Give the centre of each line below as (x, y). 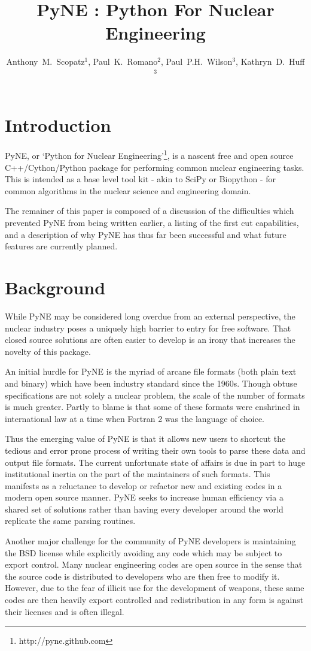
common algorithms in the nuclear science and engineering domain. (128, 190)
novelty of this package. (48, 351)
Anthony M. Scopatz (45, 61)
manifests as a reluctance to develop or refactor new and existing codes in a (144, 485)
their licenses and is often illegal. (65, 611)
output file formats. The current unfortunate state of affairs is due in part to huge (155, 462)
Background (55, 287)
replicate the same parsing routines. (70, 521)
